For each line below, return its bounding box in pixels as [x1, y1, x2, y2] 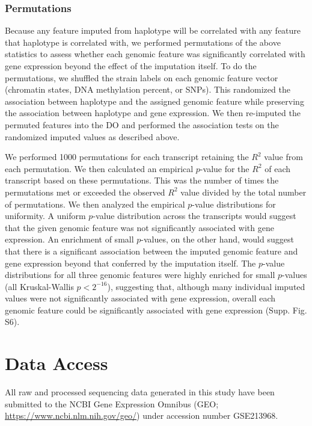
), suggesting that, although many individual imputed [107, 280, 305, 292]
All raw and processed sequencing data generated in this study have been [5, 386, 275, 398]
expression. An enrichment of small [5, 233, 134, 245]
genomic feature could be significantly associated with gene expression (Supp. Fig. [5, 303, 307, 316]
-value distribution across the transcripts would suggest [93, 209, 296, 222]
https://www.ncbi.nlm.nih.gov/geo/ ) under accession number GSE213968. [5, 409, 278, 422]
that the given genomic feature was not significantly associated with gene [5, 221, 274, 233]
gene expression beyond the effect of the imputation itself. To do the [5, 60, 257, 72]
